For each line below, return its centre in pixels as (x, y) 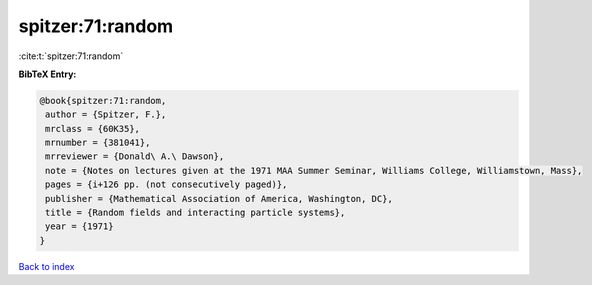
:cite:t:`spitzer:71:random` (71, 56)
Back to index (46, 266)
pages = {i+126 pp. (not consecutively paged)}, (166, 184)
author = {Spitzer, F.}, (106, 114)
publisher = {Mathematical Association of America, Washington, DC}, (219, 198)
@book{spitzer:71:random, (103, 100)
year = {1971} (79, 226)
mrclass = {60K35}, (92, 128)
